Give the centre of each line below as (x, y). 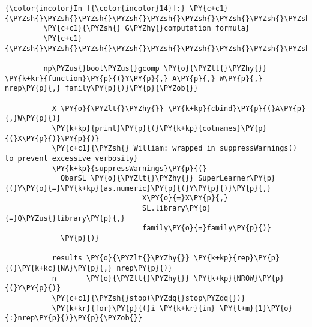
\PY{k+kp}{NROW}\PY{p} (239, 278)
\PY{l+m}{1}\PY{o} (256, 308)
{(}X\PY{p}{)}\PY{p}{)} (52, 138)
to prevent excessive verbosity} (71, 158)
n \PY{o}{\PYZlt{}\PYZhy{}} (121, 278)
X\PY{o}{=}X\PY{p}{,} (185, 198)
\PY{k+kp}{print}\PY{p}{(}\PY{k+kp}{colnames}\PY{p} (159, 128)
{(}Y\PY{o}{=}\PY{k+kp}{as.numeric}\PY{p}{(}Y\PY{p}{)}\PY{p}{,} (138, 188)
